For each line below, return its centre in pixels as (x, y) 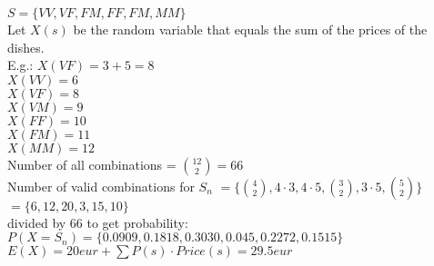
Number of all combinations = (92, 164)
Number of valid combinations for (101, 186)
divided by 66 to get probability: (98, 222)
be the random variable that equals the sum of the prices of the (250, 29)
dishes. (26, 47)
